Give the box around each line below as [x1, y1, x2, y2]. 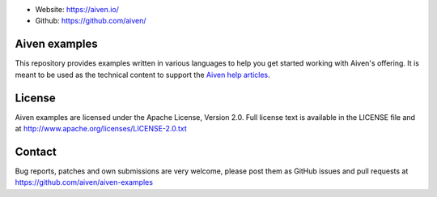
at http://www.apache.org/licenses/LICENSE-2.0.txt [15, 123, 188, 133]
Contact [15, 144, 57, 158]
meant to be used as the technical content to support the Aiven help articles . [15, 70, 270, 79]
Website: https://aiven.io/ [35, 5, 119, 14]
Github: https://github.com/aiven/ [35, 16, 146, 26]
